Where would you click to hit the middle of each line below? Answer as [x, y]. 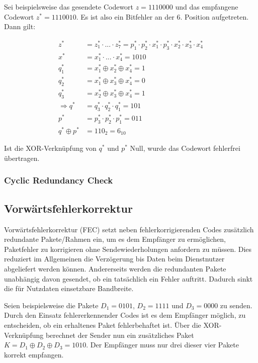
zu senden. [236, 305]
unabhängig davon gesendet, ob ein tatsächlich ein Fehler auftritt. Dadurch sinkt [128, 278]
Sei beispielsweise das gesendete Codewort [69, 7]
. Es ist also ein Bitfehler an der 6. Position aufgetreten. [162, 16]
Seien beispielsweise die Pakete [51, 305]
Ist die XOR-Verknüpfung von [50, 148]
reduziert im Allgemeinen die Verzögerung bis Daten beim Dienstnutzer [114, 259]
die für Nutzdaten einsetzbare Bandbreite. [69, 288]
